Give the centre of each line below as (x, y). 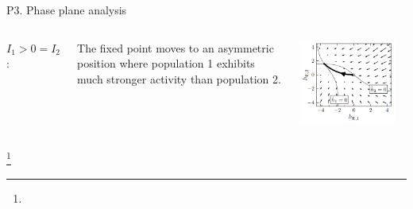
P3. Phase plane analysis (67, 10)
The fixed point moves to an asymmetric (176, 47)
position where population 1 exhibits (166, 63)
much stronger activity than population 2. (179, 78)
